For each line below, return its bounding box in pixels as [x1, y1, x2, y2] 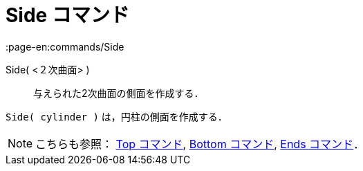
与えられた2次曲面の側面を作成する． [33, 87, 204, 99]
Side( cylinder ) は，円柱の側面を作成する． [6, 110, 227, 123]
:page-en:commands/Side [6, 40, 124, 53]
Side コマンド [6, 3, 129, 27]
